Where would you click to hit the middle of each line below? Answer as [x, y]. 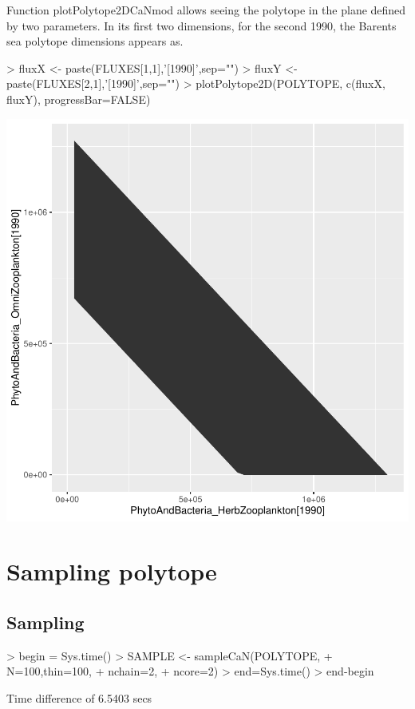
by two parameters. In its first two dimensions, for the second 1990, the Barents [202, 25]
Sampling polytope [112, 571]
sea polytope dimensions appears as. [95, 41]
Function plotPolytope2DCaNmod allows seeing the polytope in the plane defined [206, 10]
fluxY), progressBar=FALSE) [79, 99]
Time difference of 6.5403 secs [79, 697]
